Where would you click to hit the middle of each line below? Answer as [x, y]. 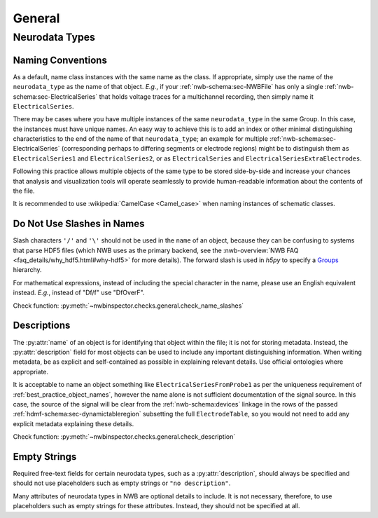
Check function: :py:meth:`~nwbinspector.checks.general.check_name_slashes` [128, 306]
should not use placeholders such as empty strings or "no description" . [122, 483]
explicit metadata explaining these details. [73, 423]
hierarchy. [27, 270]
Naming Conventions [60, 60]
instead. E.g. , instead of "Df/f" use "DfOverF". [79, 293]
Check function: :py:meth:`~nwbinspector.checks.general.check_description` [124, 437]
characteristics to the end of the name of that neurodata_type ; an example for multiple [141, 139]
